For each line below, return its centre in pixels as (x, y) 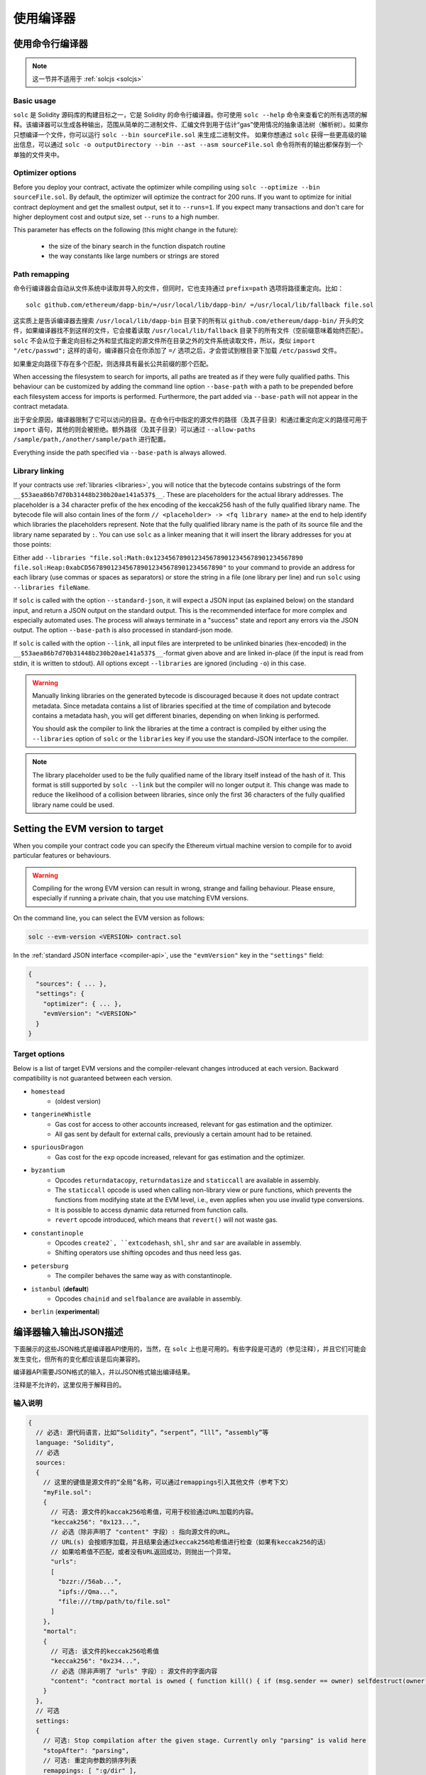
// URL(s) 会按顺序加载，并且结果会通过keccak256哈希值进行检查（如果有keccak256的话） (190, 1542)
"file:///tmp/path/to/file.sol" (114, 1601)
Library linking (39, 471)
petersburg (50, 1266)
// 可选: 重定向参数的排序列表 (90, 1760)
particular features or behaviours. (62, 856)
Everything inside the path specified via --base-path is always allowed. (120, 452)
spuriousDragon (58, 1147)
